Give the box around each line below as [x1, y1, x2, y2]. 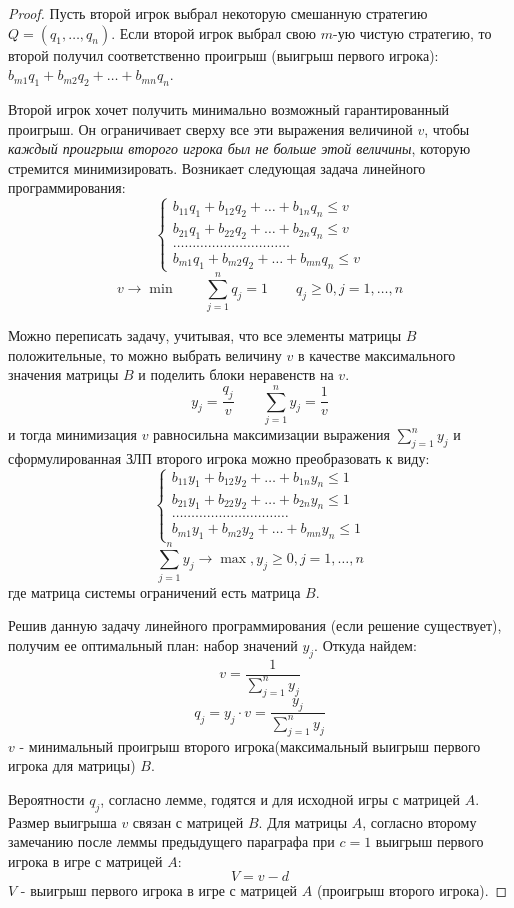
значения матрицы [8, 364, 119, 385]
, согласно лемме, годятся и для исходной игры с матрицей [100, 788, 460, 809]
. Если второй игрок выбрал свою [111, 22, 317, 43]
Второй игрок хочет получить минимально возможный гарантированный [8, 98, 450, 119]
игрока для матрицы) [8, 755, 136, 776]
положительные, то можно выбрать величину [8, 344, 282, 365]
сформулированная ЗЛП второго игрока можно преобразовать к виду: [8, 447, 430, 468]
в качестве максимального [297, 344, 456, 365]
